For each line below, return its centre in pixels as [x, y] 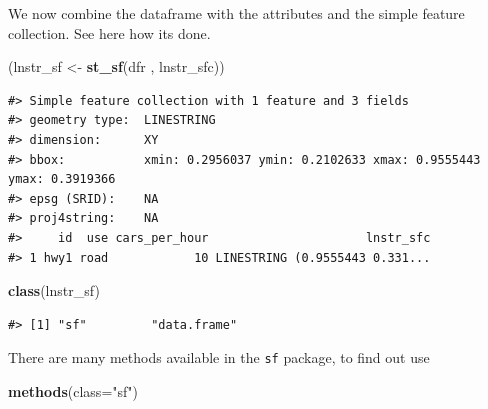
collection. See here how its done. [109, 32]
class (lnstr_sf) [54, 290]
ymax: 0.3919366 [62, 179]
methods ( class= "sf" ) [73, 390]
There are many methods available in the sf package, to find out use [219, 357]
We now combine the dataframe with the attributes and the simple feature [236, 13]
